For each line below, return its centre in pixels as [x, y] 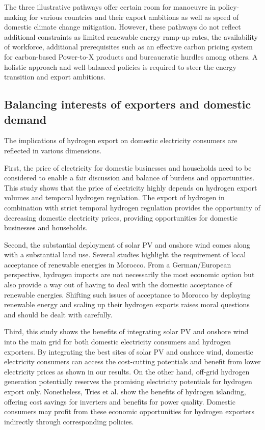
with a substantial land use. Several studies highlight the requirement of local [125, 254]
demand [25, 119]
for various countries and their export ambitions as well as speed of [134, 17]
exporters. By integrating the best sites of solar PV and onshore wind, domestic [129, 351]
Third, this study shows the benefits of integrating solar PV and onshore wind [126, 331]
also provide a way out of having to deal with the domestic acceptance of [118, 285]
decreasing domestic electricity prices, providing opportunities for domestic [121, 217]
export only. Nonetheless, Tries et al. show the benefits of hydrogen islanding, [125, 391]
